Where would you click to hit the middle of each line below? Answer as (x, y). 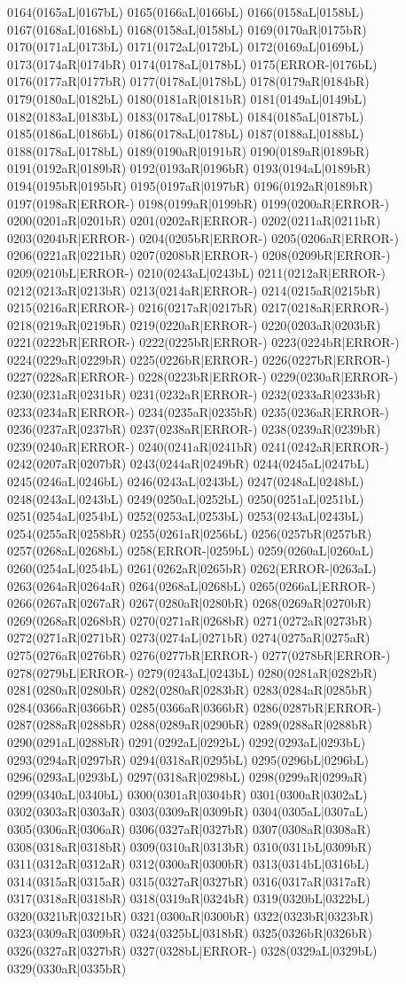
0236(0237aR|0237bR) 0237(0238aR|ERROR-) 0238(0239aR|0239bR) (194, 429)
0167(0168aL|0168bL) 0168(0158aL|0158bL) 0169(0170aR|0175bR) (187, 29)
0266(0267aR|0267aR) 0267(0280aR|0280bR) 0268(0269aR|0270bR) (190, 603)
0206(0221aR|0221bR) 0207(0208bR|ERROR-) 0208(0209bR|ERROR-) (199, 255)
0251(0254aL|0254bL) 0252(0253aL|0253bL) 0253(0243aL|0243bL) (186, 516)
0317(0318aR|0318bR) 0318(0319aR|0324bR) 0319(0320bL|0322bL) (189, 898)
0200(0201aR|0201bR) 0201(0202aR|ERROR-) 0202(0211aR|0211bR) (194, 220)
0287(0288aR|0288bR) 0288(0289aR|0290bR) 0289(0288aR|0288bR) (190, 724)
